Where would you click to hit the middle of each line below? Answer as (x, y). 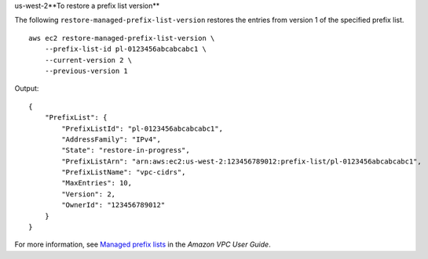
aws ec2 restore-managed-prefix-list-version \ (122, 38)
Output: (27, 88)
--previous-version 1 (86, 71)
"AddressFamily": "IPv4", (111, 139)
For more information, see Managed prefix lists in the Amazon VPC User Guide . (143, 245)
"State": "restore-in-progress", (126, 150)
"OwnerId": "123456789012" (113, 205)
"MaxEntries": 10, (97, 183)
